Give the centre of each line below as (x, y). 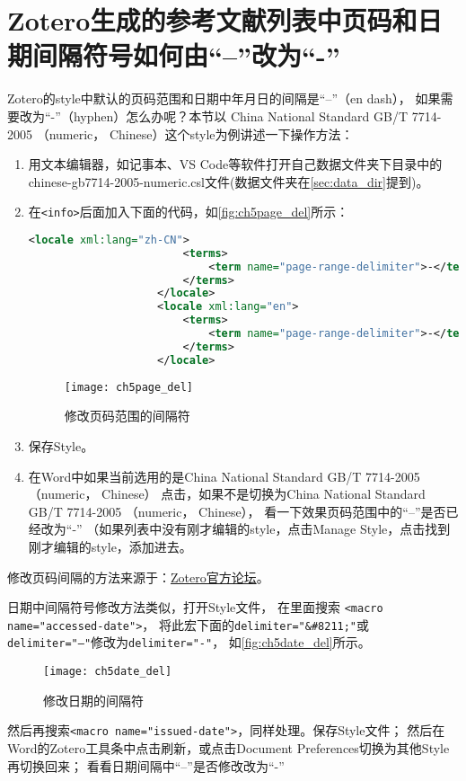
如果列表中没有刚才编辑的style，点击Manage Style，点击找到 (275, 529)
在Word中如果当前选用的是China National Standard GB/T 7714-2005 (224, 476)
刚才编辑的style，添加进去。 (110, 546)
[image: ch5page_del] (128, 387)
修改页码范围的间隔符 (127, 416)
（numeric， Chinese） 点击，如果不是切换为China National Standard (227, 494)
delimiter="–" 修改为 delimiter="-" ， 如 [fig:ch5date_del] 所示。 (189, 642)
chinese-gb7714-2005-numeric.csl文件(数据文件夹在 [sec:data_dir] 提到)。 (229, 181)
